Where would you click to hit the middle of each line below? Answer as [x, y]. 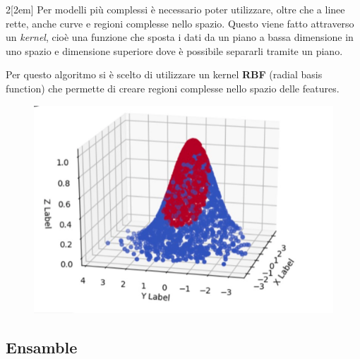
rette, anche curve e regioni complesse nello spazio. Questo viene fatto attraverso [180, 23]
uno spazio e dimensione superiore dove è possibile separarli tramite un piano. [174, 50]
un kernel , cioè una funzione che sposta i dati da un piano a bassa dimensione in [180, 37]
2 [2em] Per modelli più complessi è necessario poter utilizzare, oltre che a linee [175, 9]
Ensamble [42, 347]
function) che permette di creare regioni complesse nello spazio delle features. [173, 88]
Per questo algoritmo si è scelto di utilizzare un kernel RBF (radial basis [164, 74]
